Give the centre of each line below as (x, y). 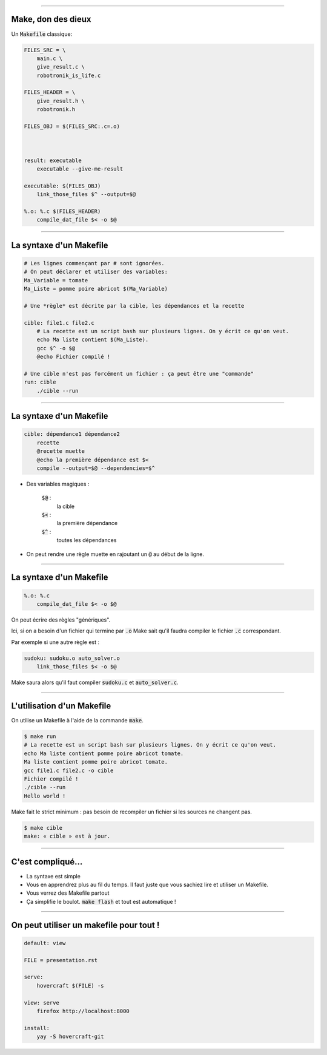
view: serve (42, 1002)
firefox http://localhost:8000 (83, 1011)
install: (37, 1028)
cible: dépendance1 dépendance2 (72, 434)
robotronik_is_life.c (69, 75)
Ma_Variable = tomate (56, 280)
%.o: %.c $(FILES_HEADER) (62, 211)
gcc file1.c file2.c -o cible (69, 770)
